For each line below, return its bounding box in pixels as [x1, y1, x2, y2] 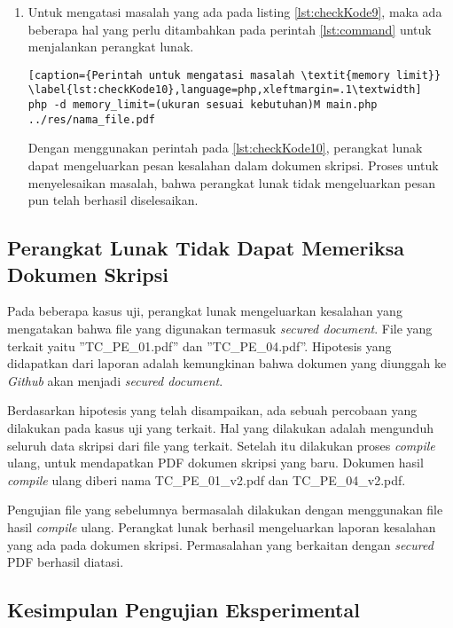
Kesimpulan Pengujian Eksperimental [7, 596, 360, 624]
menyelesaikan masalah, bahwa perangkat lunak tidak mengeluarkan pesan [27, 173, 436, 192]
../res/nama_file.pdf [27, 113, 155, 126]
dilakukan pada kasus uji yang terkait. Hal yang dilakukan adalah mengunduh [7, 418, 433, 436]
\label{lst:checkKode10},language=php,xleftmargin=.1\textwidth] [27, 83, 422, 97]
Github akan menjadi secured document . [7, 371, 223, 389]
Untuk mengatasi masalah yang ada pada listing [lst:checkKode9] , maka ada [27, 3, 442, 20]
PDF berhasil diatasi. [7, 553, 124, 571]
